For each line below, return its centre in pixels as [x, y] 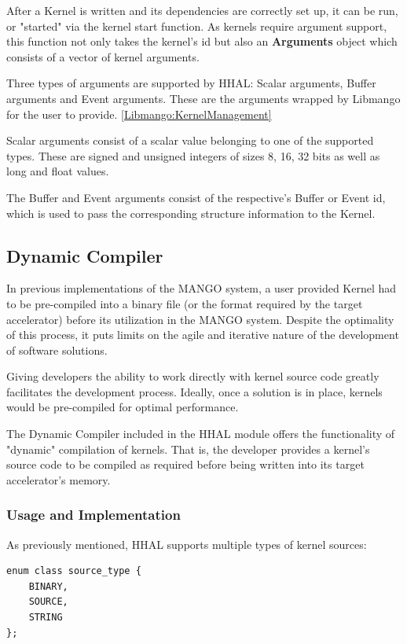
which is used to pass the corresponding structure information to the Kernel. [191, 213]
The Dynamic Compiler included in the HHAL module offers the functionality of [201, 434]
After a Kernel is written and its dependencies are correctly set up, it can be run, [202, 10]
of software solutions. [57, 350]
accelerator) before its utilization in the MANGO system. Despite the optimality [200, 319]
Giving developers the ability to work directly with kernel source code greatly [193, 376]
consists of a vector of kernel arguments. [103, 56]
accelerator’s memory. [59, 479]
